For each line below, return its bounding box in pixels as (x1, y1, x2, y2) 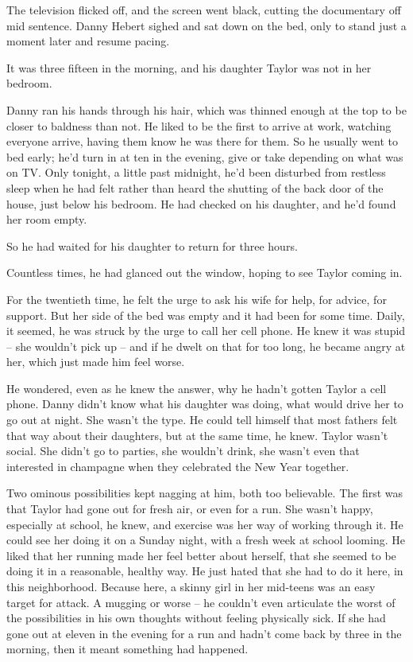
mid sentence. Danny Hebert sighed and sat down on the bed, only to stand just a (6, 17, 407, 33)
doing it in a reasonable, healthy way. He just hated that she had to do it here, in (6, 563, 403, 579)
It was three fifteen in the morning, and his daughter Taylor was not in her (6, 59, 372, 76)
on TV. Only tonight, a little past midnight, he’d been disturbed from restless (6, 164, 386, 181)
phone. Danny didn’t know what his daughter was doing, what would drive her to (6, 395, 403, 412)
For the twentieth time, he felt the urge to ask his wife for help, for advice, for (6, 290, 387, 307)
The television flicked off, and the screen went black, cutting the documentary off (6, 2, 401, 18)
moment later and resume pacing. (6, 33, 170, 49)
